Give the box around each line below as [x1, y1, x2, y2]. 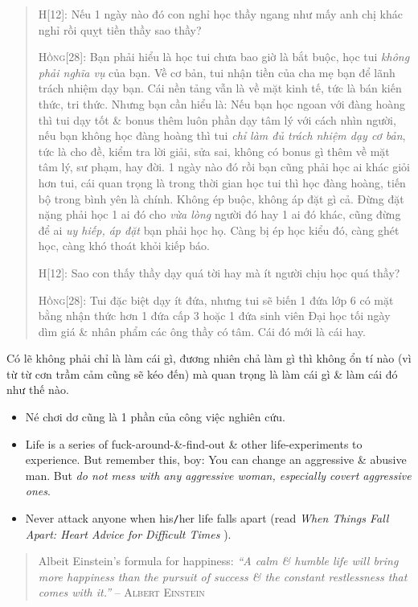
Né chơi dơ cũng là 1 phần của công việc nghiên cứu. [25, 408, 285, 425]
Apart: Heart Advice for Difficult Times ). [25, 525, 232, 542]
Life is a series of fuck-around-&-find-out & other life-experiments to [25, 435, 363, 452]
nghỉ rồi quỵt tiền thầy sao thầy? [38, 21, 202, 38]
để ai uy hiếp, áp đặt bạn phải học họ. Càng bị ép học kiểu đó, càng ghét [38, 221, 400, 238]
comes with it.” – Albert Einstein [38, 584, 205, 601]
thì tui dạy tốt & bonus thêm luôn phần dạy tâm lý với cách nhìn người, [38, 111, 396, 128]
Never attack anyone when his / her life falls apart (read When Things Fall [25, 510, 389, 527]
